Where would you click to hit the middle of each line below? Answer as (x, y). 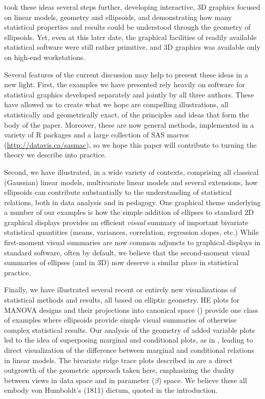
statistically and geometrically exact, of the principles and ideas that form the (127, 114)
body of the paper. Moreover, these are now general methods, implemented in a (129, 124)
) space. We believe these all (203, 380)
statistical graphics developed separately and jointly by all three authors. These (129, 94)
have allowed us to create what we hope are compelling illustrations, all (116, 104)
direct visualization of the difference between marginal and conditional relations (129, 350)
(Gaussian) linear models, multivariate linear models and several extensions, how (131, 182)
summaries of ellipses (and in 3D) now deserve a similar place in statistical (121, 262)
